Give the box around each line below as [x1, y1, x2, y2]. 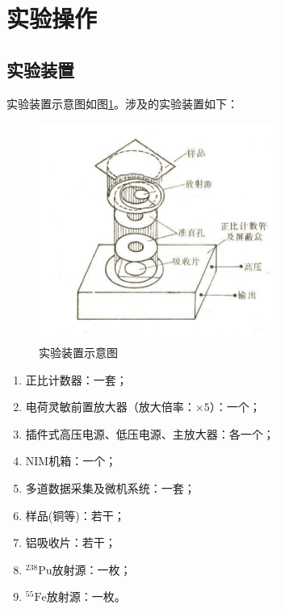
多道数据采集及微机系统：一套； [25, 480, 195, 497]
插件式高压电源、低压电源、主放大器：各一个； [25, 425, 275, 442]
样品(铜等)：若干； [25, 506, 125, 523]
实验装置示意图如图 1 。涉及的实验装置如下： [6, 94, 238, 111]
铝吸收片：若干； [25, 534, 116, 551]
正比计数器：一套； [25, 371, 128, 388]
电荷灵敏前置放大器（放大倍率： [25, 398, 195, 415]
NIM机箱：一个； [25, 452, 117, 469]
